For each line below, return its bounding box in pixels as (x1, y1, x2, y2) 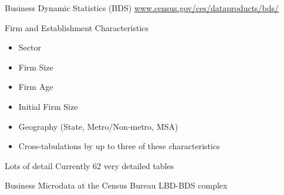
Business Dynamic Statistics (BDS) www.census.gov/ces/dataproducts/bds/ (5, 2, 279, 14)
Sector (18, 41, 41, 53)
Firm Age (18, 80, 53, 93)
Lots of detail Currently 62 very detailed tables (5, 159, 174, 172)
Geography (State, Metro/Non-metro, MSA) (18, 120, 178, 132)
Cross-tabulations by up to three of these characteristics (18, 140, 220, 152)
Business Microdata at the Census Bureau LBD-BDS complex (5, 179, 228, 191)
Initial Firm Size (18, 100, 78, 112)
